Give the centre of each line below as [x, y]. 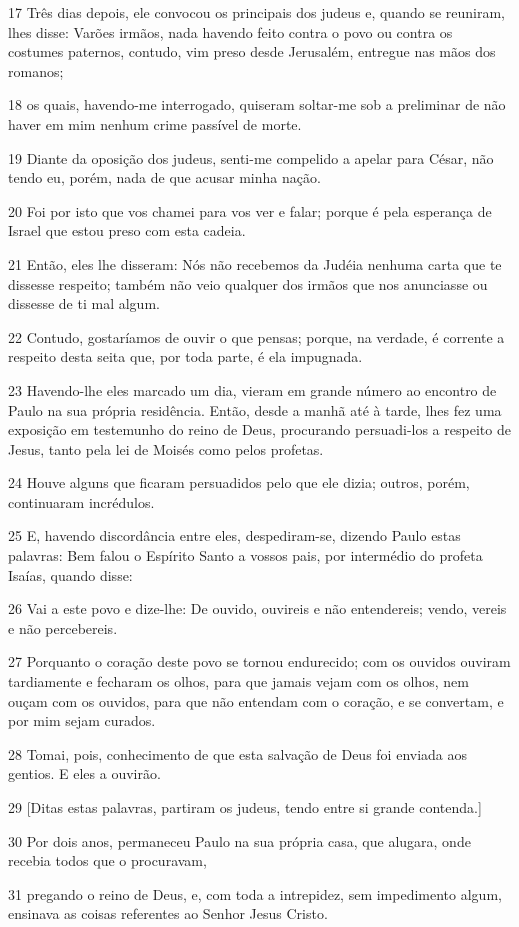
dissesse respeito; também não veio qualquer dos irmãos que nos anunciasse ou [248, 283]
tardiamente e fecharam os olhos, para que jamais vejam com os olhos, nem [238, 681]
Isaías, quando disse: [70, 574]
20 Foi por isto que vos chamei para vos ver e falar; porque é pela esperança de [250, 210]
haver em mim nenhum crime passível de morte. [155, 123]
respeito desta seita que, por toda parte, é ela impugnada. [185, 356]
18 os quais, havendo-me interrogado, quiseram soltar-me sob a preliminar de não [257, 104]
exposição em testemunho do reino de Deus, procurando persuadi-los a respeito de [259, 429]
